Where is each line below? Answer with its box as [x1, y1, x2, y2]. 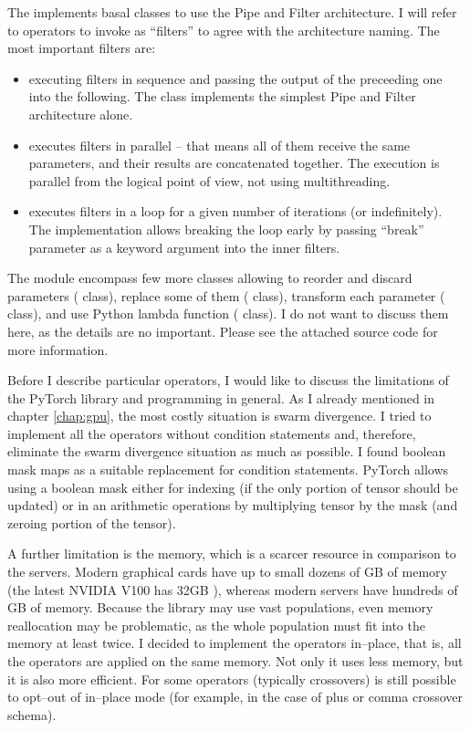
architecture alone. [28, 104, 133, 123]
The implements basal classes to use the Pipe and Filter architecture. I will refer [7, 3, 457, 21]
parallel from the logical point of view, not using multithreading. [28, 171, 391, 190]
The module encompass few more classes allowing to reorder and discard [7, 268, 413, 287]
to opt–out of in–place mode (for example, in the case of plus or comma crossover [7, 687, 463, 706]
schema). [7, 705, 57, 724]
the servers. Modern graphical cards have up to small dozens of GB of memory [7, 562, 447, 581]
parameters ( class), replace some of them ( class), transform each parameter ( [7, 286, 445, 305]
